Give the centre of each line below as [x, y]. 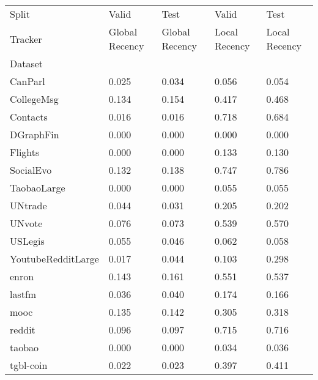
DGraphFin [35, 134]
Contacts [29, 117]
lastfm [23, 294]
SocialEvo [31, 170]
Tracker [26, 39]
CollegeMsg [34, 99]
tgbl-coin [29, 365]
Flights [25, 152]
